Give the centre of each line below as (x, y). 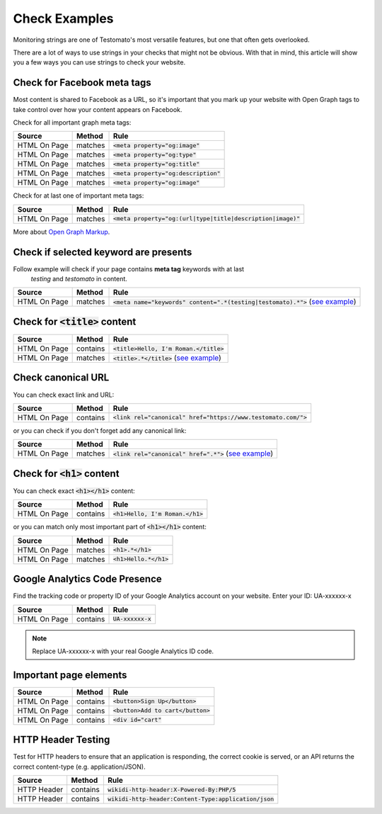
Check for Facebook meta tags (82, 83)
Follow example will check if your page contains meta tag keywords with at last (128, 268)
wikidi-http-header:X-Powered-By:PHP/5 (172, 790)
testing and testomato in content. (79, 279)
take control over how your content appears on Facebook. (98, 109)
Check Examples (63, 18)
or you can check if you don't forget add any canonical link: (100, 430)
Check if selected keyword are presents (103, 252)
